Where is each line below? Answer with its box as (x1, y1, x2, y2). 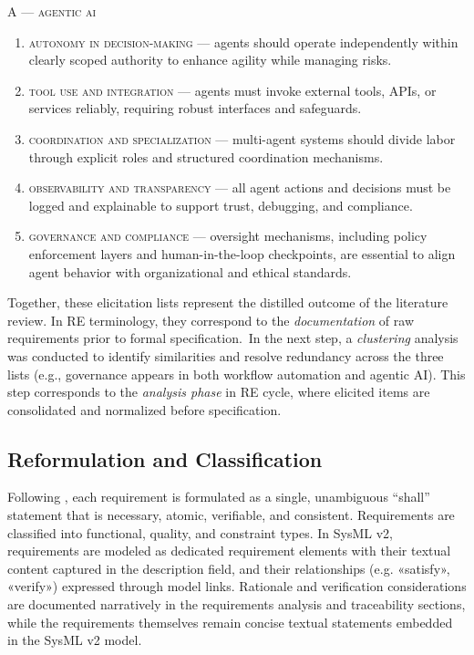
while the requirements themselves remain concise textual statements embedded (7, 612, 453, 631)
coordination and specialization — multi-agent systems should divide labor (28, 129, 456, 148)
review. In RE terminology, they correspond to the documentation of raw (7, 310, 414, 329)
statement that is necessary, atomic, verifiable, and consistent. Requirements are (7, 505, 455, 525)
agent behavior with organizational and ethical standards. (28, 262, 352, 281)
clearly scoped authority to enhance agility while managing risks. (28, 50, 392, 69)
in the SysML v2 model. (7, 630, 142, 650)
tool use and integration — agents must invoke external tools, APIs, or (28, 80, 437, 99)
